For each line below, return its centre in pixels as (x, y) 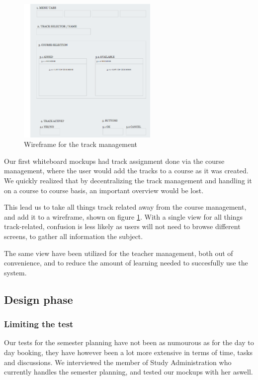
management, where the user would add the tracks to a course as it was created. (126, 171)
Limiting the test (39, 324)
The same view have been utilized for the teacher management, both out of (119, 253)
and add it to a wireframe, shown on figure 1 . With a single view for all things (123, 216)
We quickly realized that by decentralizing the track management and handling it (128, 181)
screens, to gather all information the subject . (74, 236)
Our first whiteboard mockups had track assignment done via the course (114, 161)
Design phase (39, 299)
